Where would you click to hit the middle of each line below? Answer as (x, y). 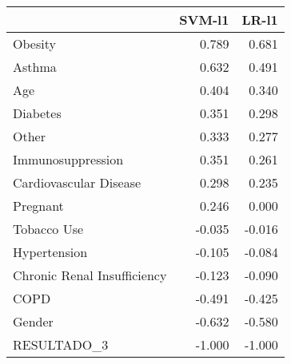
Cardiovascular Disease (77, 182)
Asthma (35, 67)
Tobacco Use (48, 229)
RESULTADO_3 (61, 344)
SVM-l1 (204, 20)
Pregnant (38, 206)
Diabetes (37, 113)
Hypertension (50, 252)
